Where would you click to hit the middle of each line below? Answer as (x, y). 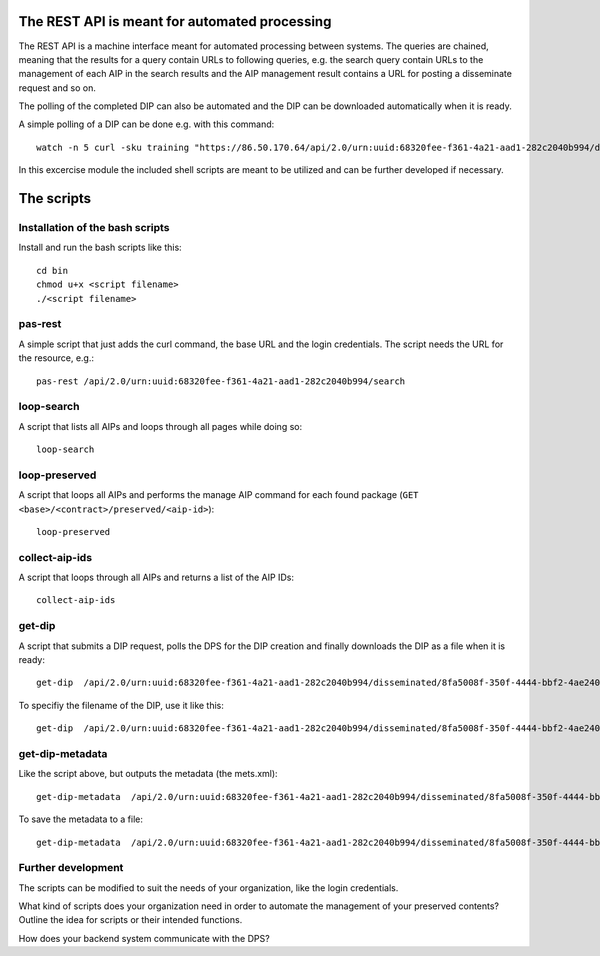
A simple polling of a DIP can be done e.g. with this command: (146, 124)
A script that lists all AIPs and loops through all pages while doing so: (160, 426)
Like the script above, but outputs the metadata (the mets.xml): (148, 774)
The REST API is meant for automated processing (175, 21)
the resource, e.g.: (56, 358)
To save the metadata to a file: (81, 819)
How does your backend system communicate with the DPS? (144, 938)
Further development (71, 868)
